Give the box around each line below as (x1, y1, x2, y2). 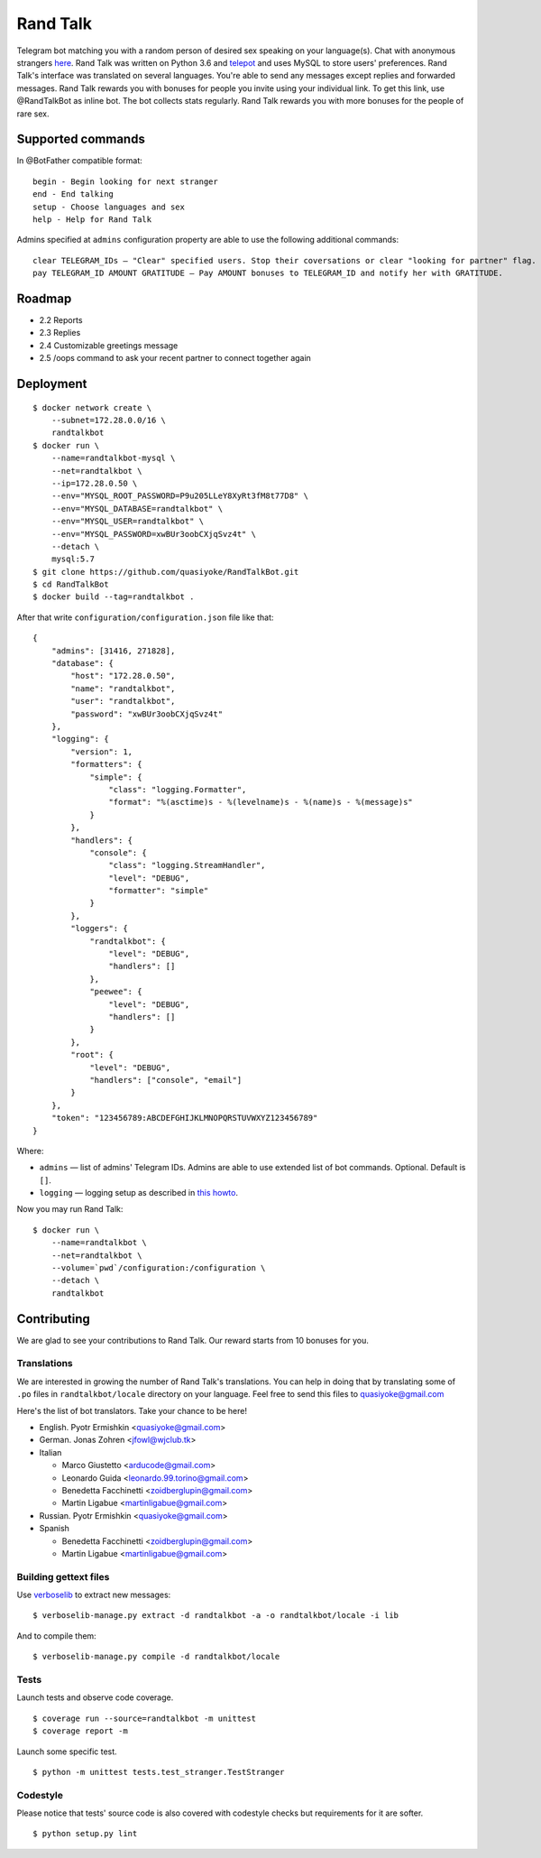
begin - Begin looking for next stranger (32, 176, 218, 187)
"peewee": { (89, 986, 142, 997)
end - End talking (32, 189, 115, 199)
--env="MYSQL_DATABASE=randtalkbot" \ (50, 504, 224, 513)
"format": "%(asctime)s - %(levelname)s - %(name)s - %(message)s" (108, 797, 414, 808)
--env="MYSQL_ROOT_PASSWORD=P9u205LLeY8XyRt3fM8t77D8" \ (50, 491, 308, 501)
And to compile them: (16, 1630, 96, 1641)
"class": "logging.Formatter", (108, 784, 247, 794)
